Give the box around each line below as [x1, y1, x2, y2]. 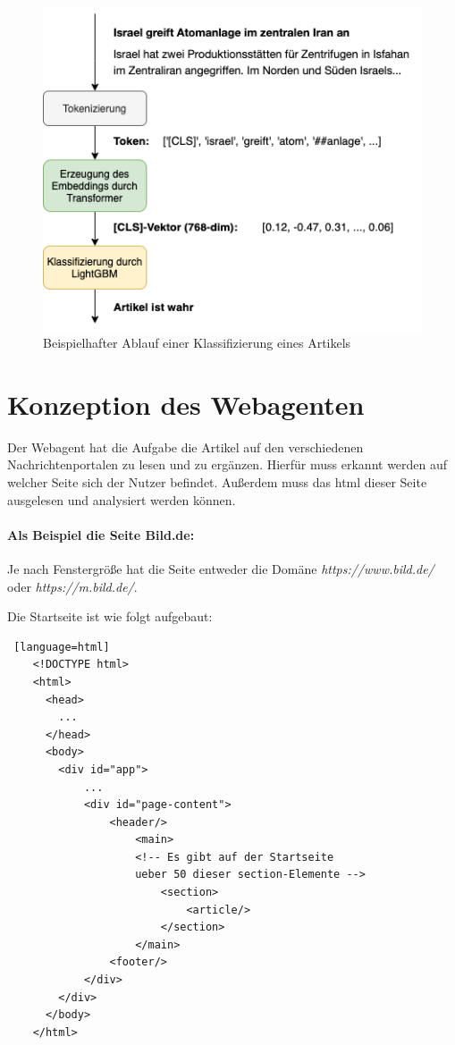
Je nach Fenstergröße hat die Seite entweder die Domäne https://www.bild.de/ [7, 559, 434, 577]
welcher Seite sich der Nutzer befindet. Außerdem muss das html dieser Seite [7, 473, 427, 491]
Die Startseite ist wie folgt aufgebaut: [7, 607, 213, 626]
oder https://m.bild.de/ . [7, 577, 138, 595]
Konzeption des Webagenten [7, 385, 365, 422]
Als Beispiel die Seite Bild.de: [7, 525, 195, 544]
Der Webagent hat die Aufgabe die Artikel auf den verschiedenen [7, 437, 364, 456]
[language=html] [13, 640, 110, 653]
